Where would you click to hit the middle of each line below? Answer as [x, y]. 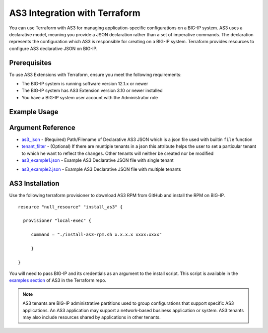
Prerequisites [30, 63]
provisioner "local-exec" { [57, 221]
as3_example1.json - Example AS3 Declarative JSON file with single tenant [98, 160]
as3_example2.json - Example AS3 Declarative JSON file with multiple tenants [101, 169]
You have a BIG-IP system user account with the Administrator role [90, 97]
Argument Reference [42, 127]
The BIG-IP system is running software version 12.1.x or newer [85, 84]
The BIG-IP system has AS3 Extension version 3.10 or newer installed [92, 91]
